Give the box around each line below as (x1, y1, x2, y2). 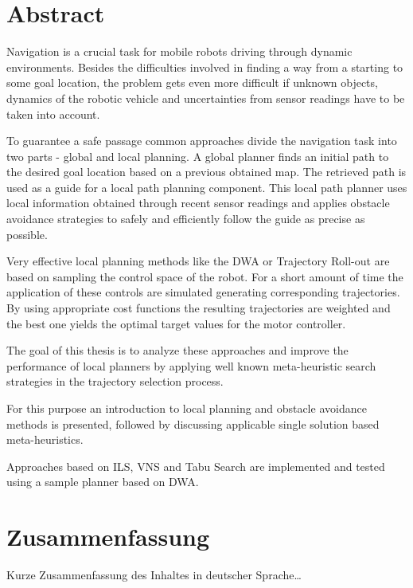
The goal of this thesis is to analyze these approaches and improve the (6, 342, 349, 359)
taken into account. (6, 105, 100, 122)
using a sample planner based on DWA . (6, 473, 199, 490)
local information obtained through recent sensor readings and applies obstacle (6, 194, 390, 211)
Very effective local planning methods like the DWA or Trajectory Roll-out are (6, 253, 390, 269)
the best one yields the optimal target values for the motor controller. (6, 315, 346, 331)
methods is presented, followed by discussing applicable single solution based (6, 415, 380, 432)
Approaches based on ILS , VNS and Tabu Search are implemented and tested (6, 457, 385, 474)
